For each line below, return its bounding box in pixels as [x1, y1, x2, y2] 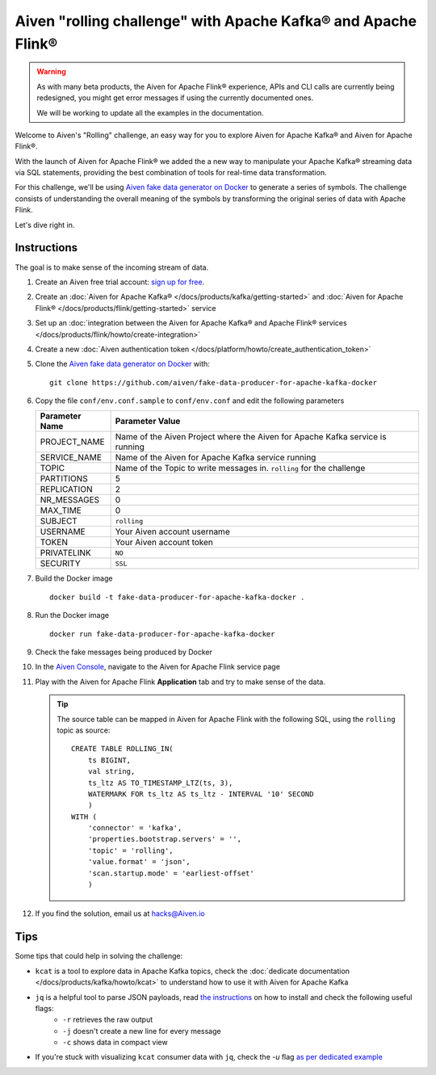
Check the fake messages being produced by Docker [35, 647, 213, 657]
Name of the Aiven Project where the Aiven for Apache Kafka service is [115, 431, 387, 443]
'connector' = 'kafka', [87, 824, 182, 833]
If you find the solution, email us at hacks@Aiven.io [35, 909, 205, 918]
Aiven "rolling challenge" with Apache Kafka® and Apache [15, 12, 417, 30]
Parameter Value [115, 416, 181, 427]
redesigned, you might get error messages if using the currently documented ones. [36, 93, 314, 103]
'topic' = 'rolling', [87, 846, 174, 855]
